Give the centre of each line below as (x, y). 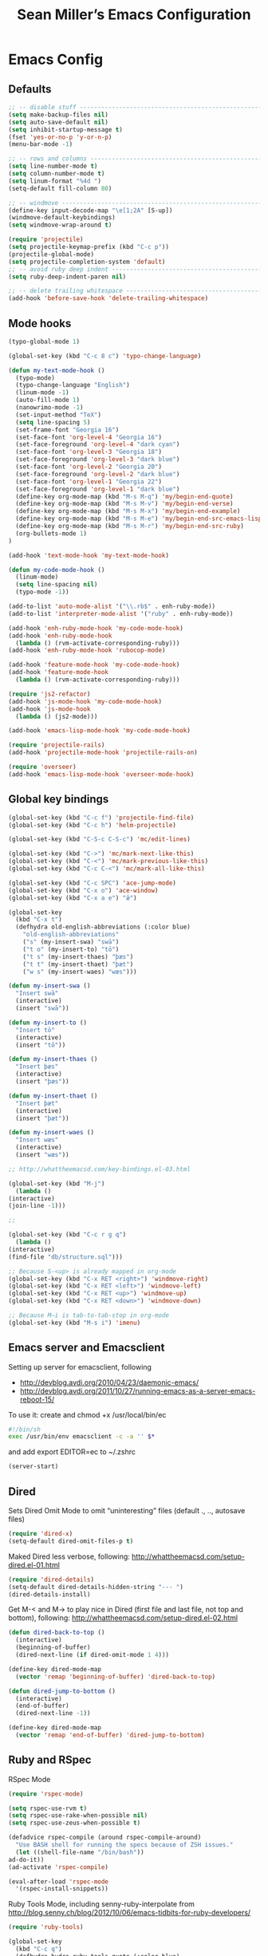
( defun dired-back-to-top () (57, 1633)
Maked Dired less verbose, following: (69, 1556)
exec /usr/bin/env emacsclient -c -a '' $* (82, 1437)
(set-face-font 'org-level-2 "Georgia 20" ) (89, 467)
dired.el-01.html (34, 1564)
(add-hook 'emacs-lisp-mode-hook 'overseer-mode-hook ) (101, 774)
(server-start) (33, 1467)
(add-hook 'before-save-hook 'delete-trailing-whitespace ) (108, 298)
